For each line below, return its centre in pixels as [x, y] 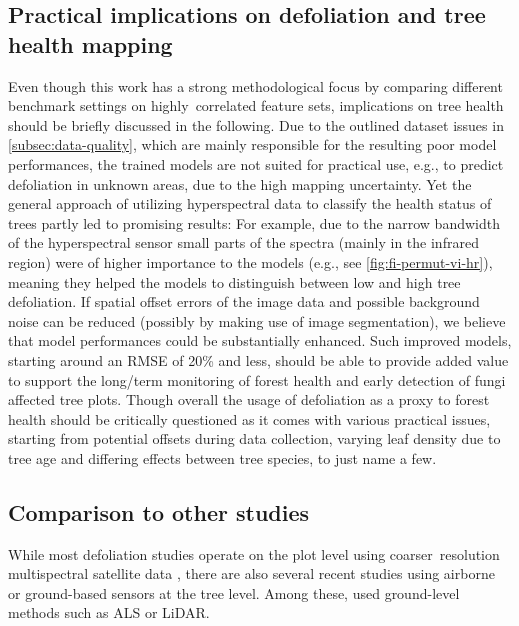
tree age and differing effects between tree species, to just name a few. [222, 457]
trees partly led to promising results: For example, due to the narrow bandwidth [254, 222]
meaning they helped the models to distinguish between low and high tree [234, 281]
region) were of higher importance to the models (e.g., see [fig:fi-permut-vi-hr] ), [250, 261]
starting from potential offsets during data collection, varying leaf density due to [254, 438]
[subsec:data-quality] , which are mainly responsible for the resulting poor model [252, 144]
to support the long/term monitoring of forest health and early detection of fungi [257, 379]
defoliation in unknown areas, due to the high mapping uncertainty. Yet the [240, 183]
